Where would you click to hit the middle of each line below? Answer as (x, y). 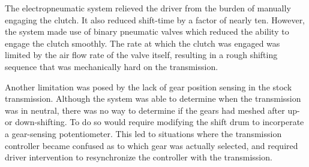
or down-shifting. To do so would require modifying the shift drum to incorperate (154, 122)
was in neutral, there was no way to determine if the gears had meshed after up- (152, 110)
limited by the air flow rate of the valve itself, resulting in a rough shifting (141, 55)
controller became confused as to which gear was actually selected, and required (151, 145)
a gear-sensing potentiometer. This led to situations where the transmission (143, 133)
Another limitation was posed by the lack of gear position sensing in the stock (148, 86)
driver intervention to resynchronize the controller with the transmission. (139, 157)
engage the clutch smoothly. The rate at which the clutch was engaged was (142, 43)
